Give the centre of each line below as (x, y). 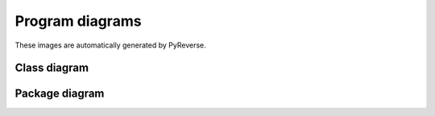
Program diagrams (78, 21)
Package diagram (60, 94)
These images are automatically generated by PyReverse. (110, 45)
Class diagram (52, 68)
